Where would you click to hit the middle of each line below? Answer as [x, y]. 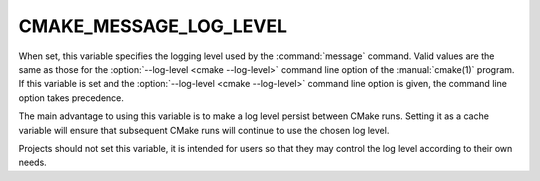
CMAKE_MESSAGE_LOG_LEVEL [152, 26]
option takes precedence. [71, 97]
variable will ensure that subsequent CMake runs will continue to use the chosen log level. [204, 130]
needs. [32, 162]
